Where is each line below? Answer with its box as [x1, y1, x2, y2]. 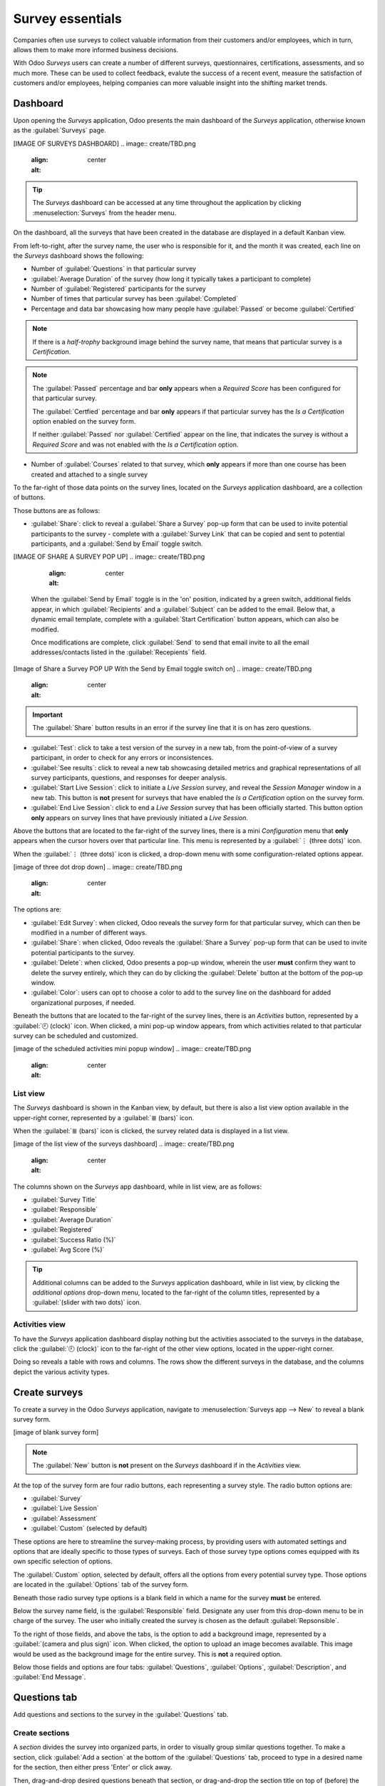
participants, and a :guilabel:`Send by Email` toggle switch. [31, 539, 203, 548]
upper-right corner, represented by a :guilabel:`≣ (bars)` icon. [13, 1113, 195, 1122]
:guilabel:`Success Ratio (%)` [31, 1235, 116, 1244]
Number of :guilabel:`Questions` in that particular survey [31, 264, 196, 273]
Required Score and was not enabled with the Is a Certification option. [32, 440, 239, 449]
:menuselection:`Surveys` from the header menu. [32, 208, 177, 217]
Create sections [13, 1727, 70, 1737]
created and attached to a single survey [31, 470, 148, 479]
